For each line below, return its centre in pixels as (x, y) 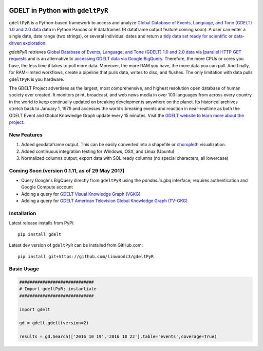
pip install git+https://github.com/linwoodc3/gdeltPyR (86, 256)
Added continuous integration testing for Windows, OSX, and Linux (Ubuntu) (98, 151)
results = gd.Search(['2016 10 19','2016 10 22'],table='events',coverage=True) (118, 337)
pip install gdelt (40, 234)
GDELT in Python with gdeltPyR (59, 10)
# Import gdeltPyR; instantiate (58, 289)
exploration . (35, 43)
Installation (23, 213)
